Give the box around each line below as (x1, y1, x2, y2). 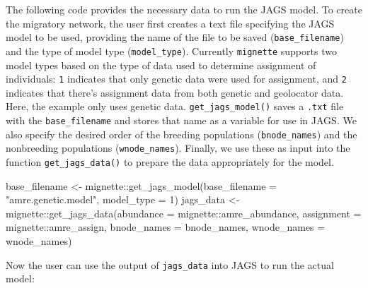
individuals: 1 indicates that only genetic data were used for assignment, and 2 (6, 71, 347, 86)
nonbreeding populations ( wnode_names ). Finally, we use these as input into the (6, 140, 350, 155)
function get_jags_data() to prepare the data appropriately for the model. (6, 154, 334, 169)
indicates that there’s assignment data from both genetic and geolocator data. (6, 85, 344, 100)
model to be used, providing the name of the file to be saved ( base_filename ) (6, 30, 344, 44)
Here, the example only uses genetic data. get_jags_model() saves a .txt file (6, 99, 344, 114)
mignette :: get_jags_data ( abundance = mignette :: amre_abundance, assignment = (6, 205, 362, 220)
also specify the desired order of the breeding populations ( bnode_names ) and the (6, 126, 357, 141)
